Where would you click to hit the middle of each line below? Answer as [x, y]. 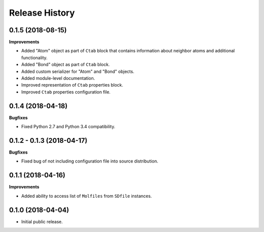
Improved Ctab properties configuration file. [66, 92]
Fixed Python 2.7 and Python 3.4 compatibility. [68, 127]
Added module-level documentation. [58, 78]
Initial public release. [42, 221]
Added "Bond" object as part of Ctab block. [66, 65]
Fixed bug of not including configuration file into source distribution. [90, 161]
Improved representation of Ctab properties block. [72, 85]
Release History [42, 13]
